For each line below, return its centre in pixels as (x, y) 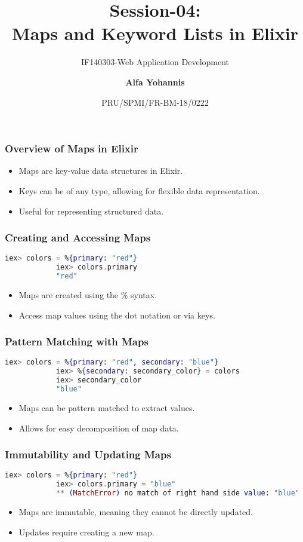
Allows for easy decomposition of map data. (99, 428)
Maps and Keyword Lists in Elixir (155, 33)
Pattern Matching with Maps (77, 342)
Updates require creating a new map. (86, 532)
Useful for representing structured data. (91, 211)
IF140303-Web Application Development (155, 62)
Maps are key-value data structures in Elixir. (101, 171)
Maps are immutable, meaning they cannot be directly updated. (136, 511)
